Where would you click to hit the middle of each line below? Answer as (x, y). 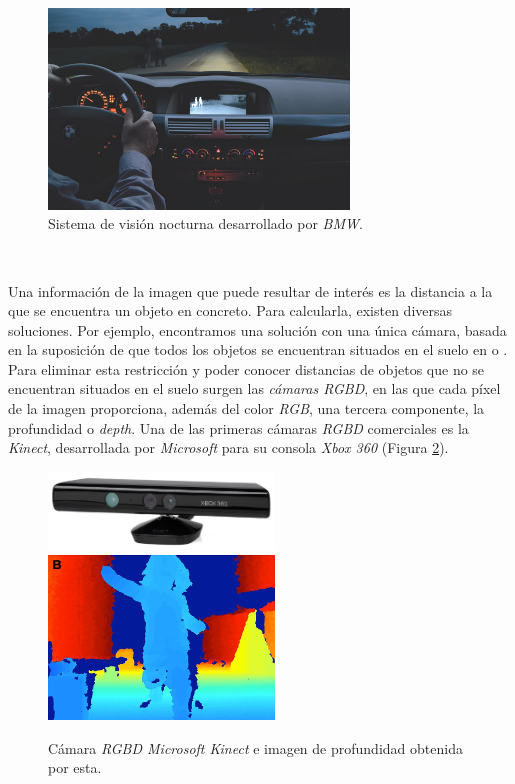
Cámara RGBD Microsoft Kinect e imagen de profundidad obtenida (255, 747)
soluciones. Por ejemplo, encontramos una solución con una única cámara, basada (257, 329)
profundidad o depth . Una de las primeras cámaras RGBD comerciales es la (238, 427)
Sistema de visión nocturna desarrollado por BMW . (205, 223)
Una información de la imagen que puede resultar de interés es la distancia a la (250, 290)
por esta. (75, 767)
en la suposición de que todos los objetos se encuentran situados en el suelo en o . (258, 349)
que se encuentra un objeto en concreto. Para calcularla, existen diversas (230, 310)
